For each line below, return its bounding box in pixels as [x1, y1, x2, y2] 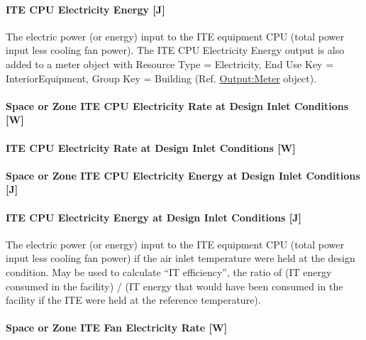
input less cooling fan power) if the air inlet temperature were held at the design [6, 251, 355, 265]
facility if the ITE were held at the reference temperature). [6, 292, 261, 307]
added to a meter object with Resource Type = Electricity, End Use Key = [6, 56, 334, 71]
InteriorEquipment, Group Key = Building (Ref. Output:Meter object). [6, 70, 317, 85]
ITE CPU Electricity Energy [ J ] [6, 1, 165, 16]
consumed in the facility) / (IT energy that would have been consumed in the [6, 278, 343, 293]
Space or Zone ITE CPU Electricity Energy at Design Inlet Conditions [6, 168, 360, 182]
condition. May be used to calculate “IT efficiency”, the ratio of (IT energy [6, 264, 332, 279]
